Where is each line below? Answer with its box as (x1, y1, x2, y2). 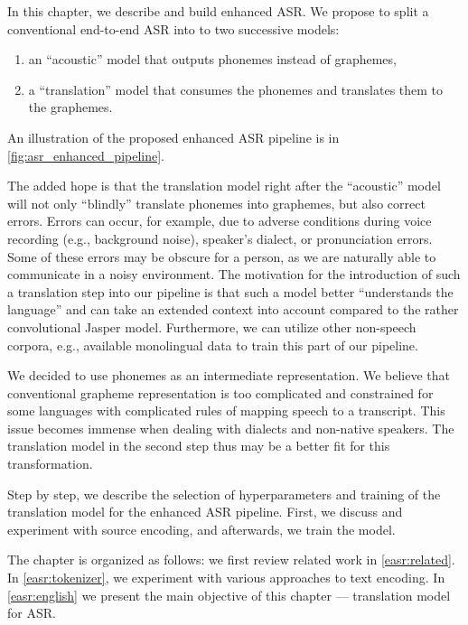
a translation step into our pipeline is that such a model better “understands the (7, 282, 454, 301)
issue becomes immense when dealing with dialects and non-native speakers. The (7, 418, 454, 437)
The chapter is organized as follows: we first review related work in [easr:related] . (7, 550, 455, 569)
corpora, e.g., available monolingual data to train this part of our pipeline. (7, 335, 418, 354)
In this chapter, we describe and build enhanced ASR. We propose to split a (7, 2, 429, 20)
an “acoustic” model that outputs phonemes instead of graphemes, (28, 50, 397, 69)
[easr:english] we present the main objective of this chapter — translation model (7, 585, 451, 604)
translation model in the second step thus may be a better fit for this (7, 436, 390, 455)
